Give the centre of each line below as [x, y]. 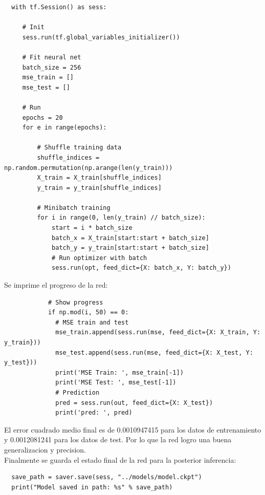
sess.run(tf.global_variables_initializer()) [101, 37]
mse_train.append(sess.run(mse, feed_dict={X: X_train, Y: [158, 332]
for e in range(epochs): [64, 128]
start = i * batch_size [92, 228]
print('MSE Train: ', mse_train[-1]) [119, 372]
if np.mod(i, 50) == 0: [88, 313]
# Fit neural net [52, 57]
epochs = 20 [42, 117]
